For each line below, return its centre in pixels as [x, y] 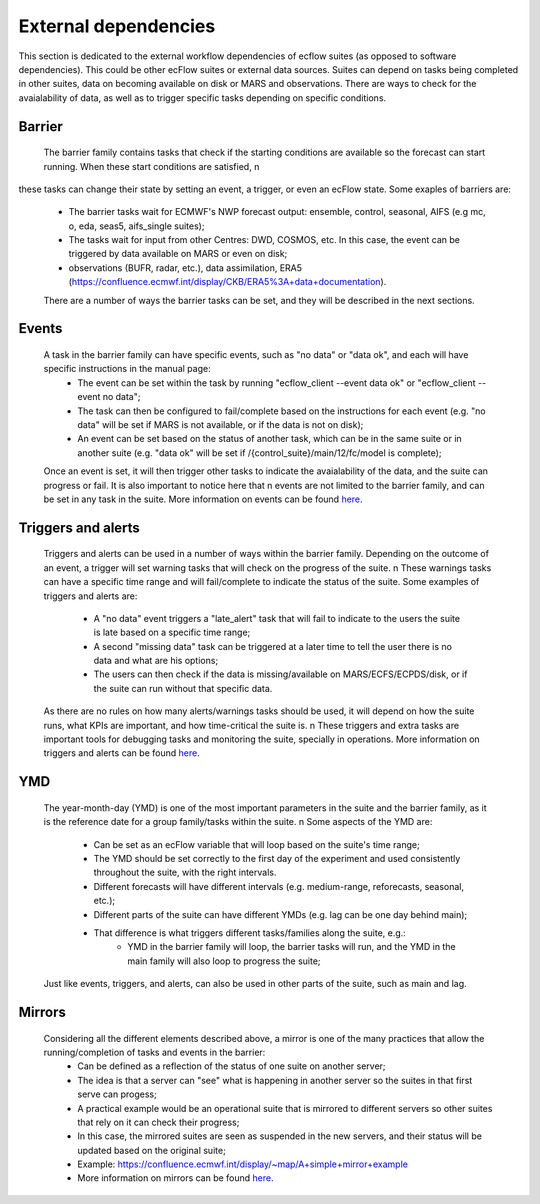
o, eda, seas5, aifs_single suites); [136, 226]
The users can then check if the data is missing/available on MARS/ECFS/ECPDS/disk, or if [280, 674]
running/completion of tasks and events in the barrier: [154, 1052]
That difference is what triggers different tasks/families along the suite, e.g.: [250, 932]
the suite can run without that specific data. [183, 688]
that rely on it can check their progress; [158, 1122]
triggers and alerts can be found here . [121, 753]
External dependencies [117, 26]
